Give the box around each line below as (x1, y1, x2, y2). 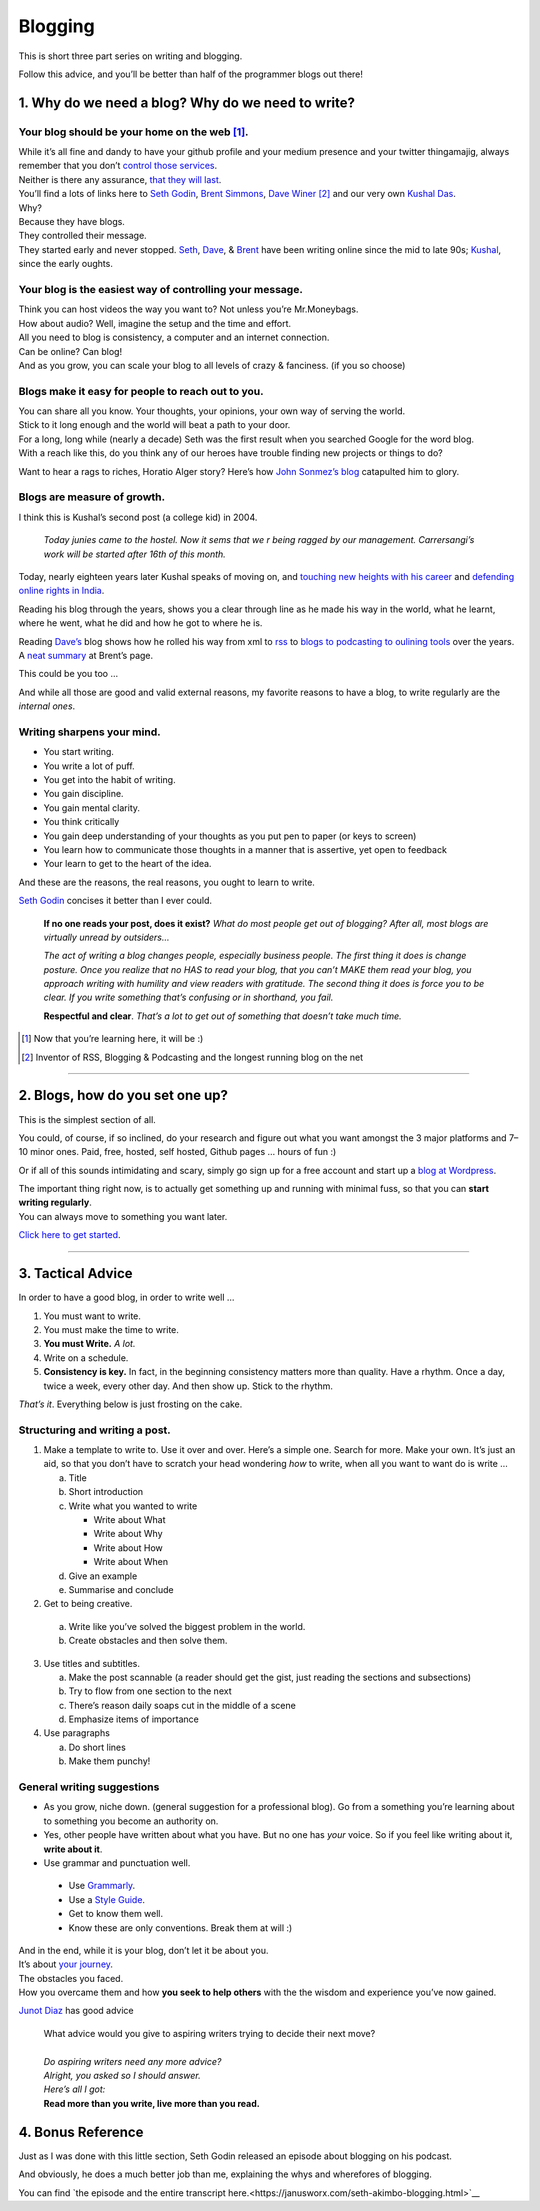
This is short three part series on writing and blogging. (18, 50, 243, 62)
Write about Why (93, 1528, 164, 1540)
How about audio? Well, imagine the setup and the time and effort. (18, 317, 292, 329)
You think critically (43, 816, 120, 828)
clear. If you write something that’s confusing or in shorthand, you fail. (43, 991, 334, 1004)
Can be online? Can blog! (18, 345, 123, 357)
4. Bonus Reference (18, 2123, 144, 2140)
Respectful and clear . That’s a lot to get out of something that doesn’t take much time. (43, 1010, 402, 1022)
